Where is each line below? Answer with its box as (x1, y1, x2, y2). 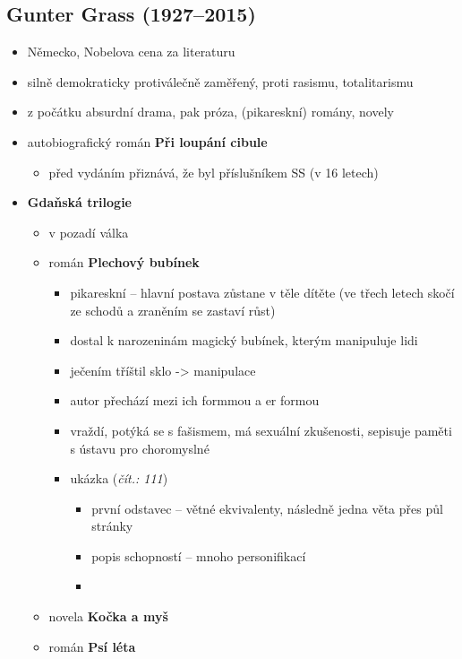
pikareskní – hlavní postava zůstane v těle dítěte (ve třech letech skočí (70, 282, 455, 301)
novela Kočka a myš (48, 607, 168, 626)
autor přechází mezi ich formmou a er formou (70, 391, 320, 410)
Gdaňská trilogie (27, 193, 132, 212)
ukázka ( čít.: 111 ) (70, 469, 168, 488)
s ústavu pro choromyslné (70, 438, 210, 457)
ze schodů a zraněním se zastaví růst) (70, 300, 276, 319)
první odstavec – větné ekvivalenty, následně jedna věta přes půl (91, 499, 443, 517)
